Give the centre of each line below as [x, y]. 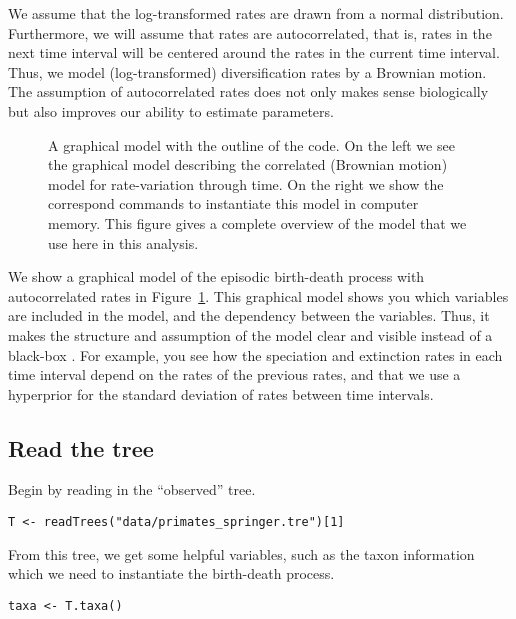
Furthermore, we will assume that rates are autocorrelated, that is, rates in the [250, 32]
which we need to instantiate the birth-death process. [171, 573]
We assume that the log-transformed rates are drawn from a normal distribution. [256, 13]
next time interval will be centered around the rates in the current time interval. [254, 52]
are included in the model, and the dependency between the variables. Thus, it [249, 315]
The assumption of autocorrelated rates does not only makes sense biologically [248, 91]
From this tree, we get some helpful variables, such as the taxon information [241, 553]
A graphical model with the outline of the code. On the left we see [251, 144]
